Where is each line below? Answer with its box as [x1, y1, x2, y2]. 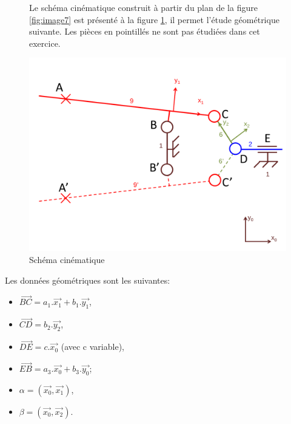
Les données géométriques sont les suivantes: [5, 273, 170, 286]
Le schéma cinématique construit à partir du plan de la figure [29, 1, 258, 13]
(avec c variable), [61, 340, 124, 353]
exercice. [29, 36, 61, 49]
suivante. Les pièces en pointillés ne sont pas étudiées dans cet [29, 25, 260, 38]
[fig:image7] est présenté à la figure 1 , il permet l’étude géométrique [29, 13, 279, 26]
